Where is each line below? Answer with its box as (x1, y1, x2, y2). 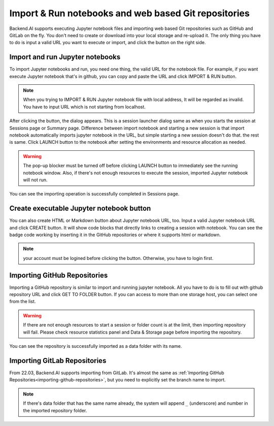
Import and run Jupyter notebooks (9, 53, 121, 61)
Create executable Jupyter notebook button (9, 204, 151, 213)
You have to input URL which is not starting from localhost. (23, 104, 146, 110)
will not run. (23, 177, 48, 183)
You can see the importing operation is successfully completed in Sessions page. (9, 191, 180, 197)
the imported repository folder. (23, 407, 87, 413)
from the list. (9, 299, 36, 305)
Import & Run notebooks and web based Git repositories (9, 8, 250, 19)
